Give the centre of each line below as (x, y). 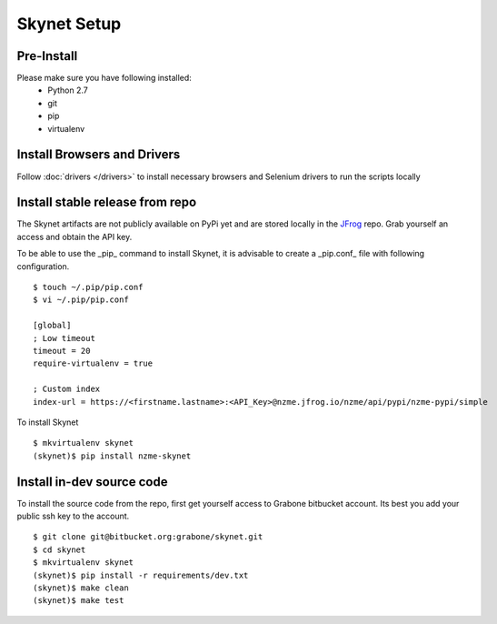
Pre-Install (47, 56)
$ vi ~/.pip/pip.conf (81, 300)
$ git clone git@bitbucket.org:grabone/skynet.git (148, 537)
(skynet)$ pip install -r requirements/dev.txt (141, 575)
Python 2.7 (68, 90)
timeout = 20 (62, 351)
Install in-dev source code (92, 482)
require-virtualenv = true (93, 363)
